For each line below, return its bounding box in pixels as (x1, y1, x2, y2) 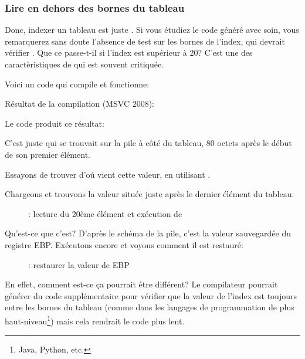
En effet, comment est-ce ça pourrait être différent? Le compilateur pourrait (5, 278, 278, 290)
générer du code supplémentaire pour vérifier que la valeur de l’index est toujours (5, 289, 297, 302)
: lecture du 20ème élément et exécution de (28, 207, 182, 219)
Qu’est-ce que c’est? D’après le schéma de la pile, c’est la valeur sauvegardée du (5, 227, 291, 239)
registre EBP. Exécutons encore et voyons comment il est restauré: (5, 238, 243, 250)
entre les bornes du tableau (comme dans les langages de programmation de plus (5, 301, 294, 313)
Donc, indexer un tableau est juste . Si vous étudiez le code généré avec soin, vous (5, 23, 299, 36)
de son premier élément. (5, 148, 90, 160)
